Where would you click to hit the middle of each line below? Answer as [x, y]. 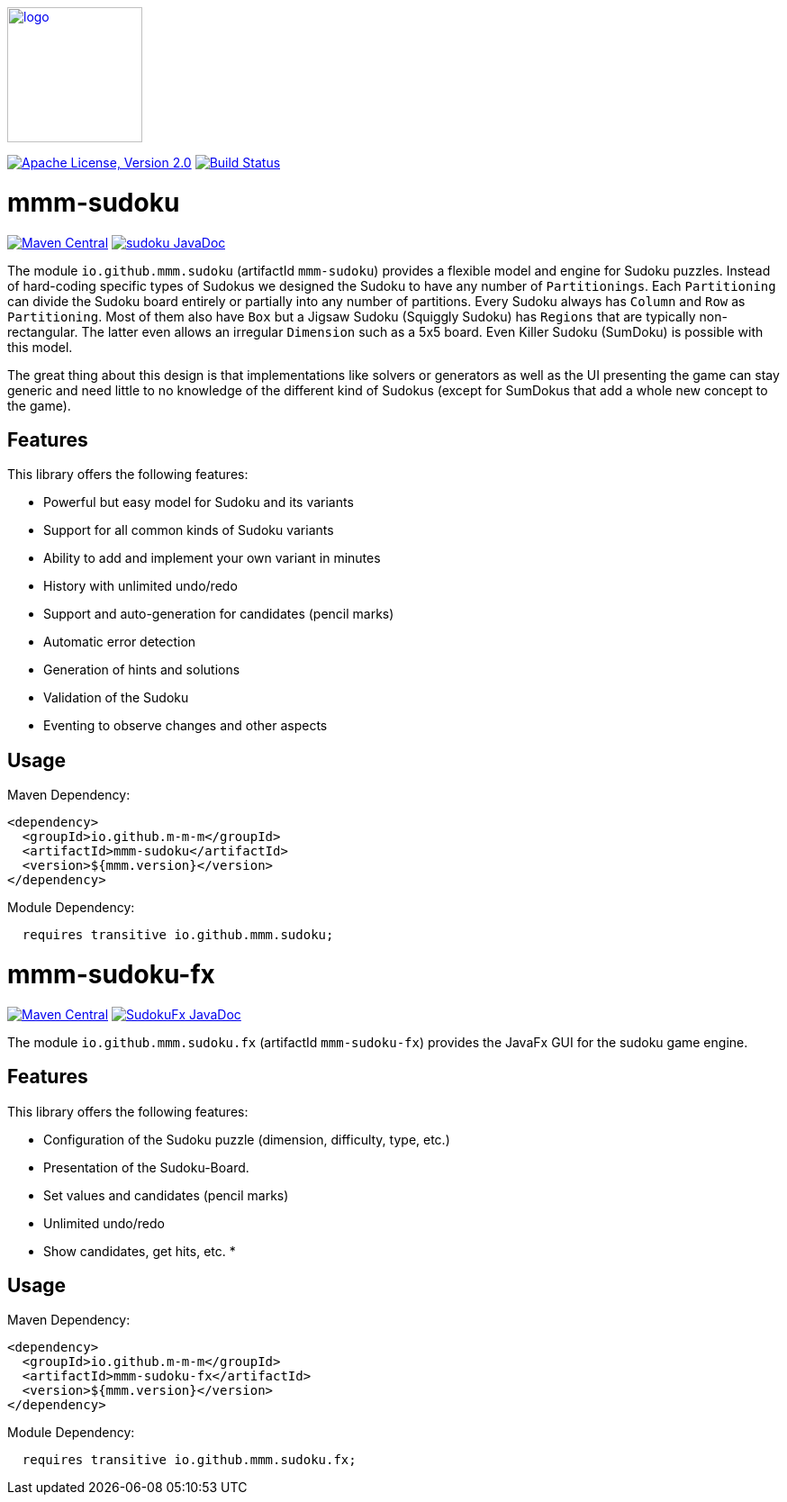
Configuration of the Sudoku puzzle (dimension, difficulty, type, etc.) [247, 1139]
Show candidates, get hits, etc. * [140, 1251]
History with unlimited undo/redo [140, 586]
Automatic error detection [120, 642]
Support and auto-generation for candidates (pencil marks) [219, 614]
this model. [40, 347]
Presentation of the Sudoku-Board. [146, 1167]
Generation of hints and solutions [142, 670]
